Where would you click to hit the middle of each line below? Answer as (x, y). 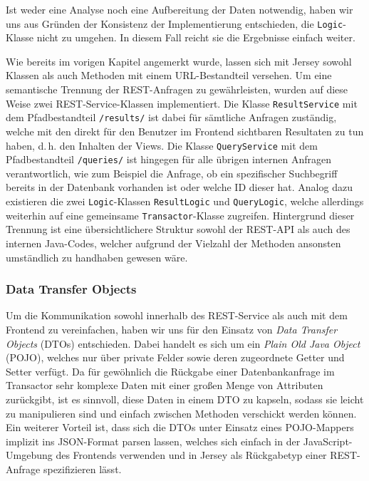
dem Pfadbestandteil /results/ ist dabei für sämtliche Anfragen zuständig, (171, 117)
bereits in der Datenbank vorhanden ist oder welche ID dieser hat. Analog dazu (179, 187)
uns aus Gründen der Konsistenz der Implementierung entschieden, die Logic (175, 23)
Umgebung (29, 455)
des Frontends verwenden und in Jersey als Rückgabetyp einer (191, 455)
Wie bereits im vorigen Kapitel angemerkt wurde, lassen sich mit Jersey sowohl (179, 61)
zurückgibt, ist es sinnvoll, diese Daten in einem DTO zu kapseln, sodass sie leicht (185, 399)
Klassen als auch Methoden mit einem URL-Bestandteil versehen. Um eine (169, 75)
